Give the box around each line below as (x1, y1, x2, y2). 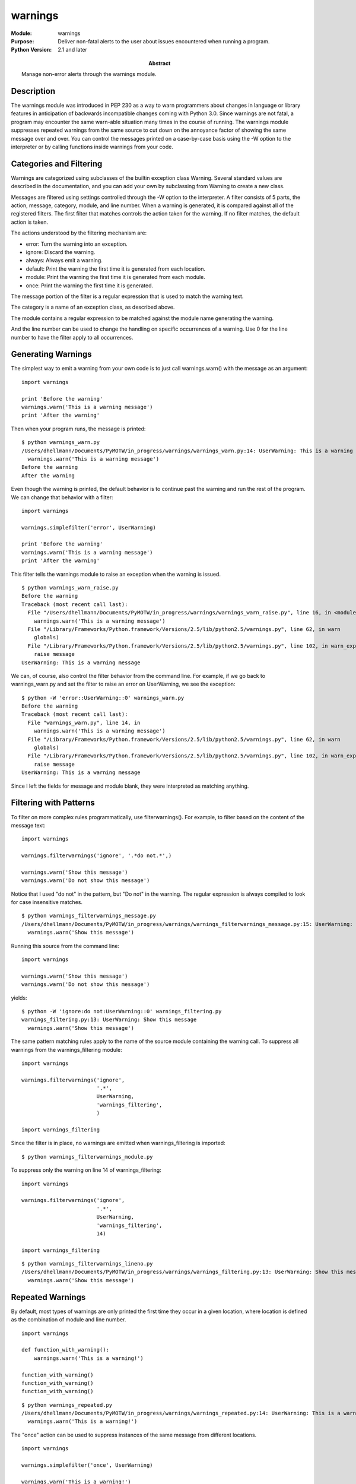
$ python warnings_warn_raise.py (21, 585, 119, 591)
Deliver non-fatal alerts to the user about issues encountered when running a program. (58, 37, 270, 45)
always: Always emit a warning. (26, 257, 103, 264)
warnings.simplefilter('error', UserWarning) (21, 524, 157, 531)
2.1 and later (58, 46, 87, 53)
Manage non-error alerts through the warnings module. (21, 71, 157, 78)
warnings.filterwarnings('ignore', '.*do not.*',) (21, 852, 172, 859)
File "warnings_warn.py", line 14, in (27, 719, 141, 726)
